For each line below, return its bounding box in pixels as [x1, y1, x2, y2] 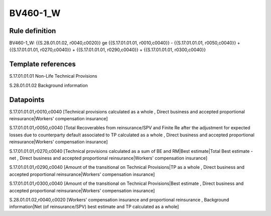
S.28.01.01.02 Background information [9, 82, 88, 88]
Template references [9, 60, 76, 69]
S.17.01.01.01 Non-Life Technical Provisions [9, 73, 97, 79]
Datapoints [9, 95, 45, 104]
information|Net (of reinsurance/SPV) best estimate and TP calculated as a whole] [9, 203, 179, 210]
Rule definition [9, 27, 56, 35]
